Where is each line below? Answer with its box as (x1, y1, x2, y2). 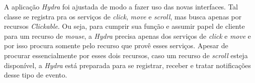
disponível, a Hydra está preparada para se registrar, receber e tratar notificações (4, 60, 251, 70)
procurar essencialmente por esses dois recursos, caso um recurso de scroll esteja (4, 50, 248, 60)
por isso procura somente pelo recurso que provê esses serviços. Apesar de (4, 40, 228, 51)
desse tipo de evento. (4, 70, 67, 80)
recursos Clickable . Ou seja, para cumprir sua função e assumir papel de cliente (4, 21, 245, 31)
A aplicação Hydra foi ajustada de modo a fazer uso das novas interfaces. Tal (4, 1, 238, 11)
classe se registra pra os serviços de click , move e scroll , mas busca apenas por (4, 11, 242, 21)
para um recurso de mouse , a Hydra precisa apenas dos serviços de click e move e (4, 30, 251, 41)
